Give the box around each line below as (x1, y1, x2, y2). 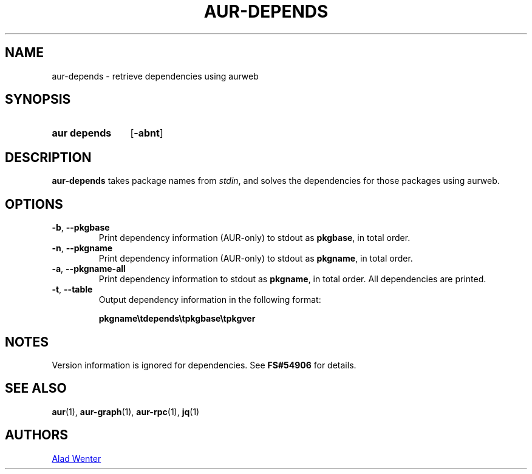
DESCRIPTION (5, 149, 92, 165)
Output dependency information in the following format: (98, 294, 321, 305)
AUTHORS (5, 427, 69, 443)
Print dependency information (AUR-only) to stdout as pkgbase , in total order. (98, 232, 411, 243)
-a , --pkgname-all (52, 263, 126, 274)
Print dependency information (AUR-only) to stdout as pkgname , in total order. (98, 253, 413, 264)
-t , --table (52, 284, 93, 295)
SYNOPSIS (5, 92, 71, 107)
